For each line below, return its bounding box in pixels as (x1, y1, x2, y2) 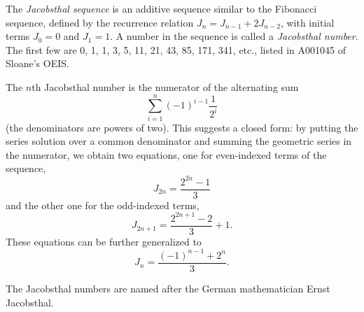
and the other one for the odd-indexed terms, (6, 197, 199, 212)
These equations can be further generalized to (6, 234, 202, 248)
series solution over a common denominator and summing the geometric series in (6, 134, 352, 148)
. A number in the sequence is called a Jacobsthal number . (110, 29, 358, 43)
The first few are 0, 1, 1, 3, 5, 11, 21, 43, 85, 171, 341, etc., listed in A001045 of (6, 42, 346, 57)
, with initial (280, 15, 335, 29)
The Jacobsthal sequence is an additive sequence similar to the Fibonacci (6, 1, 317, 15)
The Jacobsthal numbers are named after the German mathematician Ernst (6, 281, 330, 295)
